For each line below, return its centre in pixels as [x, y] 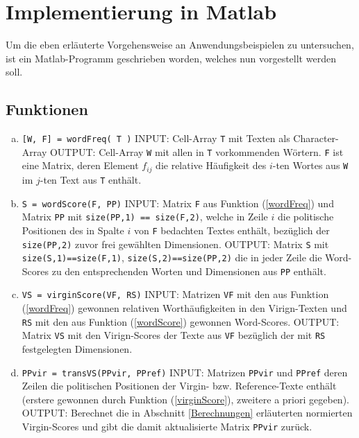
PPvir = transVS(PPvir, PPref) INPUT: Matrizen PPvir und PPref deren [185, 372]
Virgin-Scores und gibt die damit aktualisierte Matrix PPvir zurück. [167, 427]
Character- [316, 138]
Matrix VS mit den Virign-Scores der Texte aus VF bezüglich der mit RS [174, 335]
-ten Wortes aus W [310, 165]
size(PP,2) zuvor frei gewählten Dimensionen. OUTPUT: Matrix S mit [175, 244]
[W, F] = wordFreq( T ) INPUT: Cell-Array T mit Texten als [156, 138]
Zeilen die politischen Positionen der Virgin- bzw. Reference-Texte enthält [179, 386]
